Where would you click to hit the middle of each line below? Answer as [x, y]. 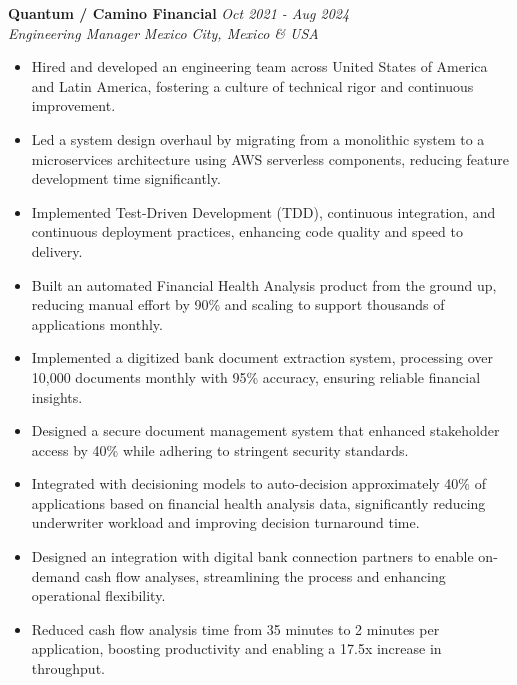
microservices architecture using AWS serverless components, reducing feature [270, 158]
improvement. [73, 105]
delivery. [57, 250]
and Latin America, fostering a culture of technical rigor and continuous [252, 85]
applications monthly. [97, 323]
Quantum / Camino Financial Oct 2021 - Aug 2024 [179, 13]
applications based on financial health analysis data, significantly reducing [258, 502]
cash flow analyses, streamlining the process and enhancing [265, 575]
